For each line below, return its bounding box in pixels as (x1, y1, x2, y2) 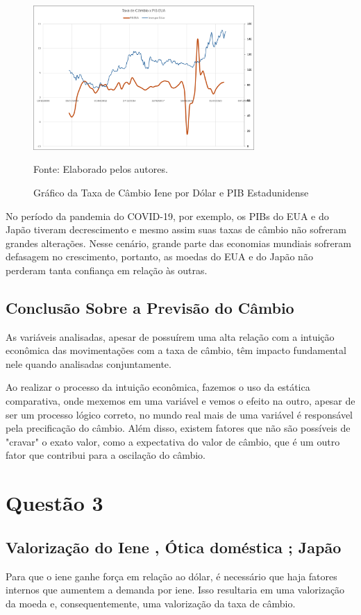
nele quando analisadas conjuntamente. (6, 356, 171, 371)
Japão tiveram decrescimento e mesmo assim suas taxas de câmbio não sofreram (6, 222, 346, 237)
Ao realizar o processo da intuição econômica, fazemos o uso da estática (6, 380, 310, 394)
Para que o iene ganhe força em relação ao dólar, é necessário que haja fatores (6, 568, 337, 583)
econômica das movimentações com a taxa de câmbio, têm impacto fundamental (6, 343, 346, 357)
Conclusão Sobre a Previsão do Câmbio (6, 296, 294, 318)
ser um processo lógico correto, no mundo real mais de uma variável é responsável (6, 407, 353, 421)
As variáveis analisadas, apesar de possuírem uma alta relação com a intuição (6, 329, 335, 344)
